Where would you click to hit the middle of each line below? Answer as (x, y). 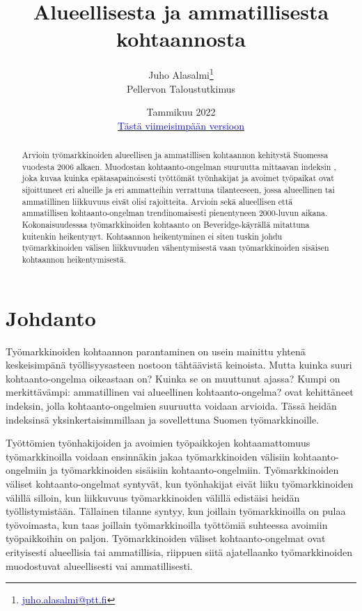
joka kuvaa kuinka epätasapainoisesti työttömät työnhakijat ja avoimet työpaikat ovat (178, 178)
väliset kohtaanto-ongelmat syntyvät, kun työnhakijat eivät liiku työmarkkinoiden (180, 483)
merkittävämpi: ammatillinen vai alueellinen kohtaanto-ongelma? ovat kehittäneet (180, 392)
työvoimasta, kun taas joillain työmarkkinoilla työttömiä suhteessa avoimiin (167, 524)
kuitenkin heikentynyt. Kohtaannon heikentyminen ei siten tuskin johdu (152, 236)
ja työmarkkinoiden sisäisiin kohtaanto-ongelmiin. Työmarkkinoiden (194, 470)
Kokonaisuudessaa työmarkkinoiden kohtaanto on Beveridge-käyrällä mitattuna (166, 225)
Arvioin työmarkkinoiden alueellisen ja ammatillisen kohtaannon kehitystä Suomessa (175, 155)
